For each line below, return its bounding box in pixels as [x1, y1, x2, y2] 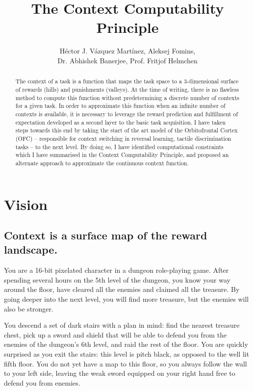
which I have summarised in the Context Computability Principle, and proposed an [15, 151, 229, 159]
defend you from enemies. [4, 377, 80, 388]
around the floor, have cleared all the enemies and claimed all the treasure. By [4, 284, 240, 294]
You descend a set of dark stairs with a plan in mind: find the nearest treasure [4, 320, 240, 330]
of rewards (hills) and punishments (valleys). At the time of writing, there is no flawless [15, 85, 239, 93]
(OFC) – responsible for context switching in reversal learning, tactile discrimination [15, 134, 231, 142]
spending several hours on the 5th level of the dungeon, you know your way [4, 274, 230, 285]
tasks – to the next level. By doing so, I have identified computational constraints [15, 142, 224, 151]
